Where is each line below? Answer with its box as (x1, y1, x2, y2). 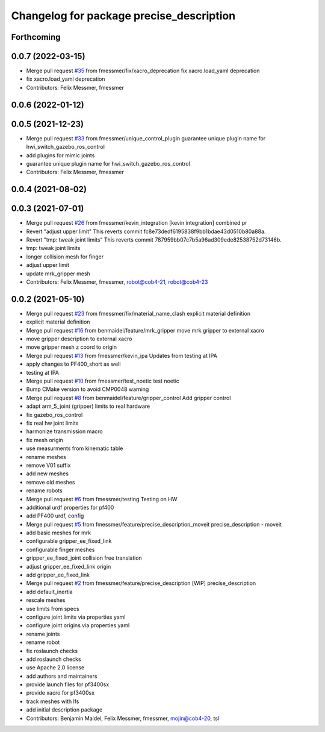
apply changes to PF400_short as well (26, 360, 121, 368)
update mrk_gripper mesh (26, 270, 90, 277)
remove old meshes (26, 478, 75, 486)
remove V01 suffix (26, 461, 71, 469)
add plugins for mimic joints (26, 151, 95, 159)
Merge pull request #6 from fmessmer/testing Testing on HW (26, 495, 178, 502)
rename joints (26, 630, 60, 637)
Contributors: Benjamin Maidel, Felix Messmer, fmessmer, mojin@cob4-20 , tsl (26, 715, 220, 722)
